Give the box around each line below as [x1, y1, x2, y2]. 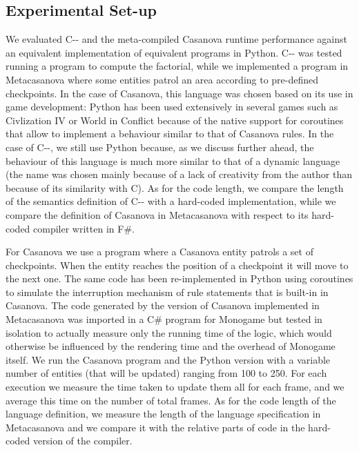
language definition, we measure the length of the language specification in [6, 406, 321, 421]
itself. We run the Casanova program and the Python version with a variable [6, 352, 331, 366]
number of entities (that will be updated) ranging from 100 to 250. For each [6, 366, 327, 380]
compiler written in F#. [33, 221, 135, 235]
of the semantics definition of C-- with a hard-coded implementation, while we [6, 194, 336, 208]
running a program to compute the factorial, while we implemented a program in [6, 59, 349, 73]
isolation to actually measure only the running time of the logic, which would [6, 325, 332, 340]
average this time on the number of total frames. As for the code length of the [6, 393, 336, 407]
